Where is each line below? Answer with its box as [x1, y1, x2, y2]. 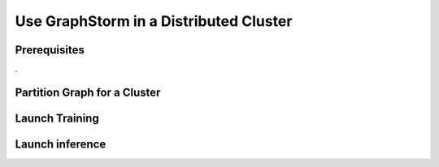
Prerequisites [15, 43, 85, 57]
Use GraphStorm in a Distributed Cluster [15, 12, 293, 30]
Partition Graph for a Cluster [15, 85, 161, 99]
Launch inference [15, 137, 106, 151]
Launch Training [15, 111, 99, 125]
